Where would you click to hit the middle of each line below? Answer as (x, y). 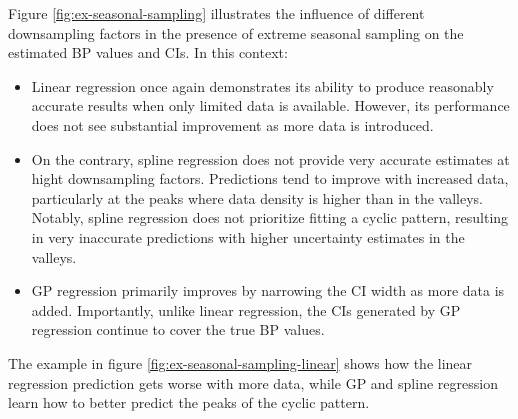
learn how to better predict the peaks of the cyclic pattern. (189, 402)
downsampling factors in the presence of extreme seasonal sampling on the (236, 32)
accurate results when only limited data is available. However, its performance (270, 105)
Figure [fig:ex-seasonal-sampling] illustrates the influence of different (216, 13)
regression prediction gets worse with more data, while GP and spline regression (253, 382)
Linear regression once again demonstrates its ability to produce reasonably (262, 85)
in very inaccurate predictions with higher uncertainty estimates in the (248, 236)
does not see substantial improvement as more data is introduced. (232, 124)
